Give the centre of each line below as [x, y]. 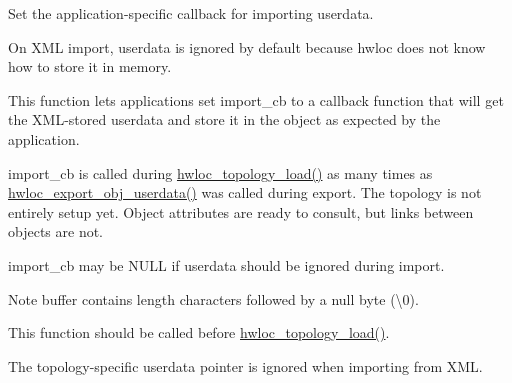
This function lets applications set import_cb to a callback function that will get [256, 99]
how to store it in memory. [90, 66]
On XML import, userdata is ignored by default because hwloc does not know [247, 46]
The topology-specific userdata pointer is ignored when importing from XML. [245, 365]
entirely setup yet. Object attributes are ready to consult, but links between [241, 211]
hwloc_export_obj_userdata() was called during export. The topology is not [245, 192]
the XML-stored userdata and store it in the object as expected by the [224, 119]
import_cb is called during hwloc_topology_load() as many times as [220, 172]
